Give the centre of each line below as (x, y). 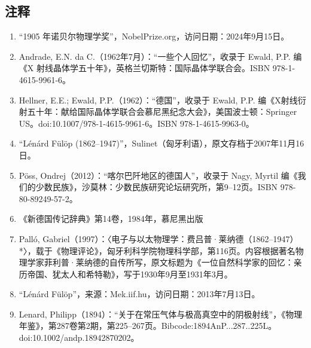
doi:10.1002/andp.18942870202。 (79, 338)
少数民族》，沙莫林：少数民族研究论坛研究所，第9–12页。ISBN (157, 187)
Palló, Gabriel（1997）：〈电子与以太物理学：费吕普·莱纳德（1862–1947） (158, 238)
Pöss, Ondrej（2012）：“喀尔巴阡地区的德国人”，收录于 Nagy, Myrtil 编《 (158, 175)
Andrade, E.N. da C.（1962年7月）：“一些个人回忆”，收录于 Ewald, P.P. (155, 56)
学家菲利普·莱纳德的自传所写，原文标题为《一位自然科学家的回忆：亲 (164, 262)
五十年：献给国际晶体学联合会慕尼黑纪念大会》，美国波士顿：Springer (162, 112)
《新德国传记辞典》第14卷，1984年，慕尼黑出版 (111, 219)
